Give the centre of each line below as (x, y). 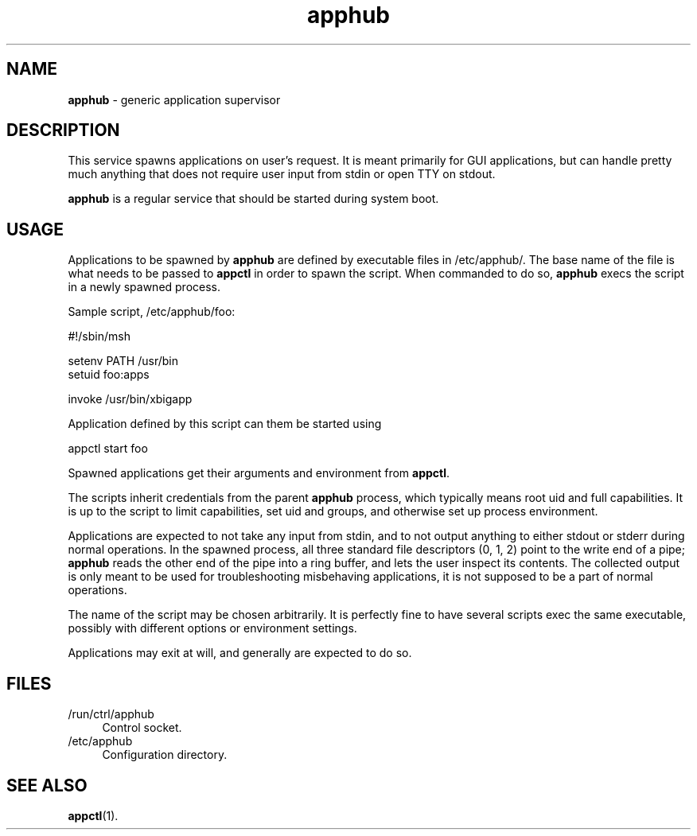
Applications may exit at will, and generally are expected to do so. (240, 653)
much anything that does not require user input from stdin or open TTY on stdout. (282, 174)
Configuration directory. (165, 755)
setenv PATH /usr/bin (123, 361)
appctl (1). (93, 815)
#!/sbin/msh (99, 336)
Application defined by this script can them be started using (225, 424)
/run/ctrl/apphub (111, 714)
